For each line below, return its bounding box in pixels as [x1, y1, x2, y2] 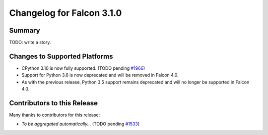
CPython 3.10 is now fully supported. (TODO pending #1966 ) [21, 65, 145, 71]
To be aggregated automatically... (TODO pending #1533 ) [21, 121, 140, 127]
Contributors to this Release [9, 99, 98, 107]
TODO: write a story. [9, 40, 51, 45]
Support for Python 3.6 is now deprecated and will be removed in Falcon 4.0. [21, 72, 179, 78]
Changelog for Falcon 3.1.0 [9, 7, 122, 18]
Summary [9, 26, 40, 35]
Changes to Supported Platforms [9, 52, 113, 60]
